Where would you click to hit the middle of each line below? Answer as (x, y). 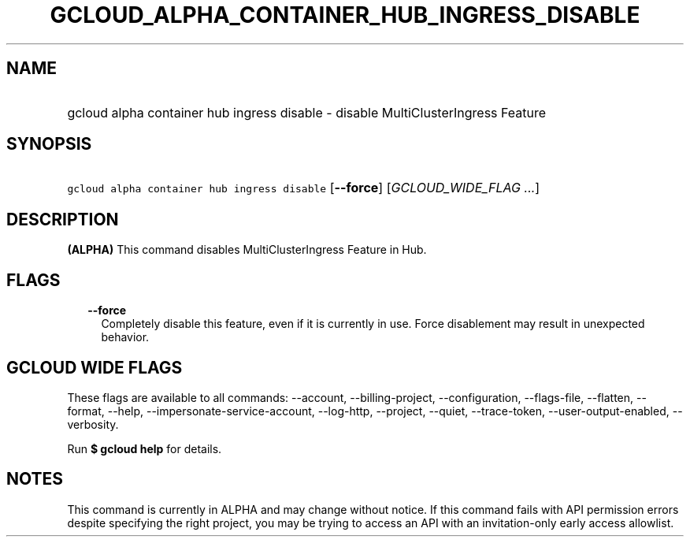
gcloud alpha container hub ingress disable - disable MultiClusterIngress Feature (307, 112)
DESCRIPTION (63, 219)
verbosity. (93, 424)
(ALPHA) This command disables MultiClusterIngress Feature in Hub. (247, 250)
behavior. (125, 337)
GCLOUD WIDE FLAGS (95, 367)
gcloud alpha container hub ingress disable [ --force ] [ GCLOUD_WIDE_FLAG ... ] (304, 188)
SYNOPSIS (49, 144)
